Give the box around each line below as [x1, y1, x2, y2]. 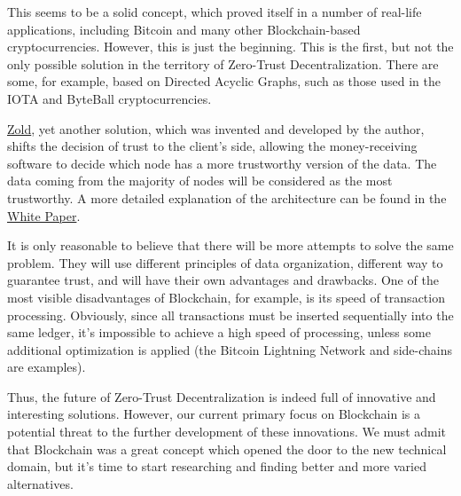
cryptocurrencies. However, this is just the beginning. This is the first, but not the [7, 37, 454, 56]
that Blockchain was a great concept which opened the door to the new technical [7, 439, 447, 458]
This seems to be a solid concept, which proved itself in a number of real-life [7, 3, 422, 20]
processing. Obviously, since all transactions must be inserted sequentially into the [7, 305, 454, 324]
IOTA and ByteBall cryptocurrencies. [7, 89, 212, 107]
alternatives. [7, 474, 74, 492]
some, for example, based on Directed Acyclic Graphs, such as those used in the [7, 72, 441, 91]
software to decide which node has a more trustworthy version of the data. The [7, 154, 437, 172]
